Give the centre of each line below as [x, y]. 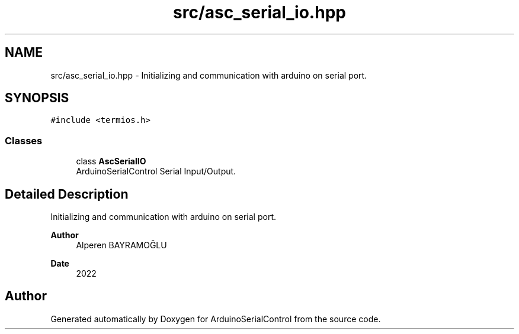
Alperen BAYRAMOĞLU [121, 245]
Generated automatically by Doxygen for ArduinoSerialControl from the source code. [216, 319]
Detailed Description [67, 194]
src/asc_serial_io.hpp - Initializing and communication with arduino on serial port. [209, 75]
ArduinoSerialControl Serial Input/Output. [156, 171]
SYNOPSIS [37, 98]
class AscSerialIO [111, 161]
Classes [24, 140]
